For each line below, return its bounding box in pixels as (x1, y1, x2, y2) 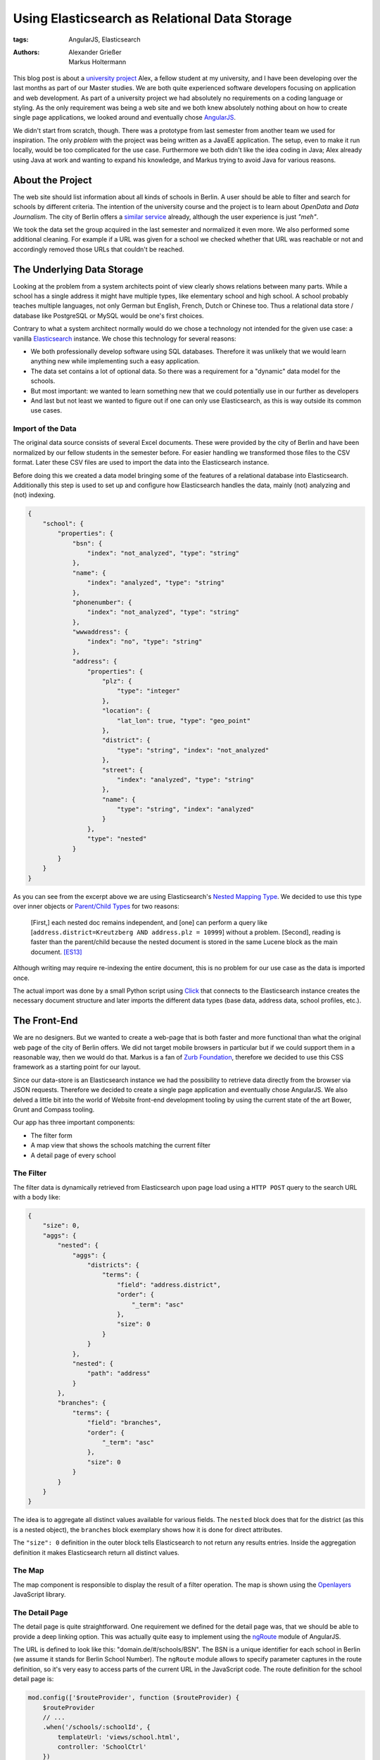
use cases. (30, 406, 63, 415)
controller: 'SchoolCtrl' (57, 1743, 147, 1751)
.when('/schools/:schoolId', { (42, 1723, 151, 1731)
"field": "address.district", (116, 1281, 221, 1288)
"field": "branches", (87, 1419, 162, 1427)
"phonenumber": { (72, 598, 132, 606)
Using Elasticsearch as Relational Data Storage (13, 11, 292, 26)
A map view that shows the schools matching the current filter (30, 1141, 211, 1150)
